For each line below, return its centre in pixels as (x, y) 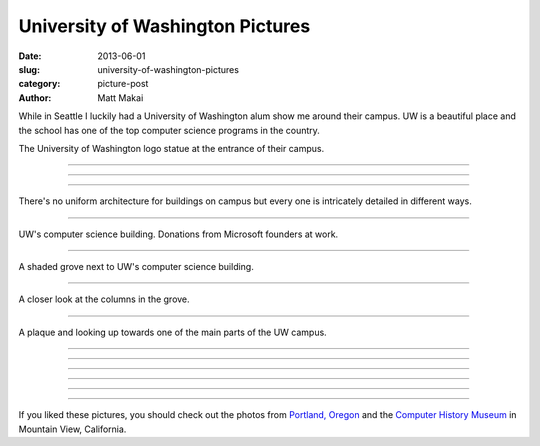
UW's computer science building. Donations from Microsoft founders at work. (178, 234)
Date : (30, 56)
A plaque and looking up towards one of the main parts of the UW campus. (172, 332)
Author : (35, 97)
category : (39, 84)
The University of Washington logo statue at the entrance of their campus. (171, 148)
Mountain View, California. (72, 429)
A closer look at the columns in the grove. (104, 299)
